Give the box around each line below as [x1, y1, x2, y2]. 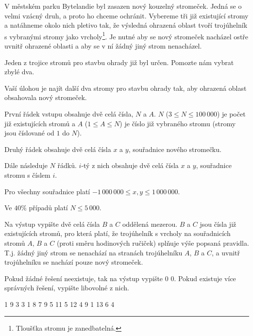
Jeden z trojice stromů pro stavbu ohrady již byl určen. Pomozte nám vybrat [4, 57, 234, 67]
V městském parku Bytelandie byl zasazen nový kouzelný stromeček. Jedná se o [4, 1, 242, 11]
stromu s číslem [4, 169, 51, 180]
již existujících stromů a [4, 118, 76, 128]
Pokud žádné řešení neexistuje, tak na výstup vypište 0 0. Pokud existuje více [4, 273, 236, 283]
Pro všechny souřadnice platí [4, 186, 90, 196]
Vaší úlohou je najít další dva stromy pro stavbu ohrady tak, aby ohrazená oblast [4, 83, 247, 93]
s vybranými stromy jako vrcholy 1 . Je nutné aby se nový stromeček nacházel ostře [4, 30, 249, 41]
